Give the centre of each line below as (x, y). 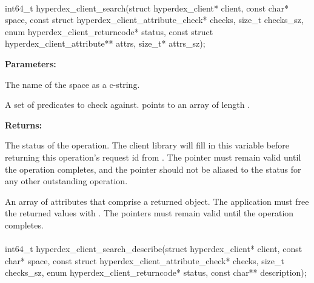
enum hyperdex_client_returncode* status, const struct (109, 31)
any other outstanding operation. (66, 181)
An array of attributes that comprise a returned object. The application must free (157, 201)
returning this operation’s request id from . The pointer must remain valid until (153, 157)
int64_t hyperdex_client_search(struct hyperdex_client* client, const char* (147, 8)
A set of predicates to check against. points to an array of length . (128, 105)
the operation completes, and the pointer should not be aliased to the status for (153, 169)
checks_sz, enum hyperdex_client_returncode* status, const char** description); (156, 272)
